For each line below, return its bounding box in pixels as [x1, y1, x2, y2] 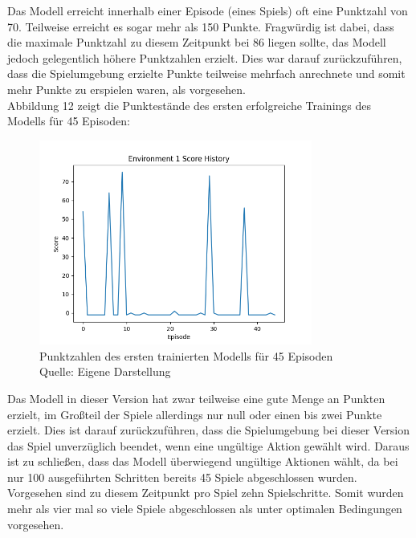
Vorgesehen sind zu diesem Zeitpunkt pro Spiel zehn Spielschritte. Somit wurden [7, 484, 404, 501]
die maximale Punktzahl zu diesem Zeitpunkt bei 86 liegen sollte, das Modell [7, 34, 386, 51]
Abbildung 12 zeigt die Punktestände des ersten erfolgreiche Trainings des [7, 96, 372, 113]
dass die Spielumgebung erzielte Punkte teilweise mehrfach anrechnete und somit [7, 65, 406, 82]
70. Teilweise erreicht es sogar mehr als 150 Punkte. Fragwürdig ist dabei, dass [7, 18, 394, 35]
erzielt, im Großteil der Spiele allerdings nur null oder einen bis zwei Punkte [7, 406, 382, 422]
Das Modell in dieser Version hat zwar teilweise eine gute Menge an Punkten [7, 389, 385, 406]
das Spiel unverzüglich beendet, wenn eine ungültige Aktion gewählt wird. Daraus [7, 437, 410, 454]
